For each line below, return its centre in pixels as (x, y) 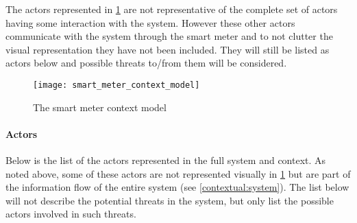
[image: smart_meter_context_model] (116, 85)
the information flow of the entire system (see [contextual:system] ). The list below (177, 187)
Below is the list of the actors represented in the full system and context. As (166, 160)
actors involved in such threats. (71, 214)
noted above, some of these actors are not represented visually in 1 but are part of (178, 173)
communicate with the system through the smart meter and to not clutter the (169, 36)
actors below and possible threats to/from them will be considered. (146, 63)
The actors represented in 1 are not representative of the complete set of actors (172, 9)
